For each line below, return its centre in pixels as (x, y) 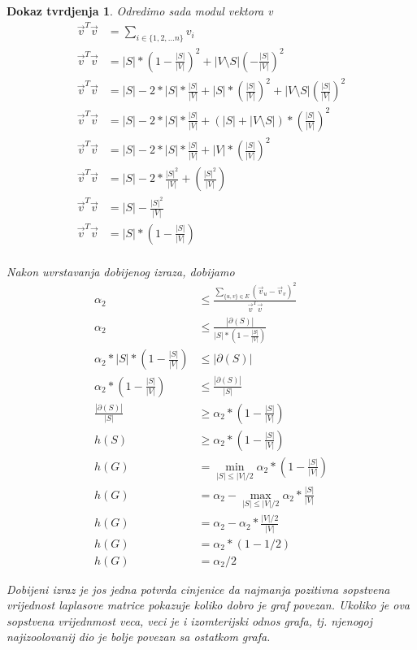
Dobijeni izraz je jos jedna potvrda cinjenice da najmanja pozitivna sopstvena (198, 589)
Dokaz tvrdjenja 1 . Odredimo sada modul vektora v (140, 11)
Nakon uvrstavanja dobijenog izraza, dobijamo (121, 271)
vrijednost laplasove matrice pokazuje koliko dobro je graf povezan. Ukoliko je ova (208, 605)
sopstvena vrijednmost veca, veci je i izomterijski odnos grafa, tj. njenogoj (190, 620)
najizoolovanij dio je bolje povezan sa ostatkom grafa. (139, 637)
